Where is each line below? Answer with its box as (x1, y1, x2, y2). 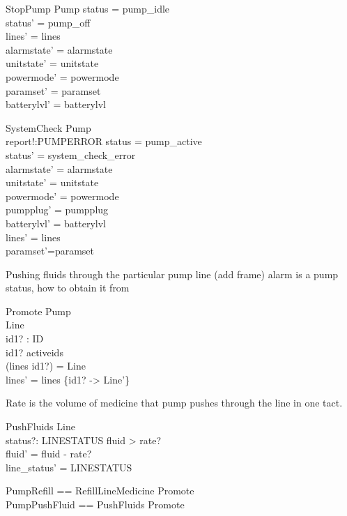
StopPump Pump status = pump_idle (6, 1, 170, 15)
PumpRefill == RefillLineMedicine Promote (6, 483, 194, 498)
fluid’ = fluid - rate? (6, 446, 92, 461)
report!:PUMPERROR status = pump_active (6, 134, 202, 149)
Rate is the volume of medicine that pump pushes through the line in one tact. (6, 395, 343, 410)
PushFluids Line (6, 419, 75, 434)
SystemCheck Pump (6, 120, 91, 135)
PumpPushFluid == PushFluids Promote (6, 497, 185, 511)
